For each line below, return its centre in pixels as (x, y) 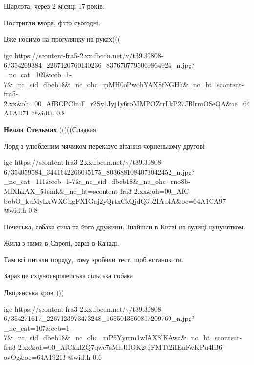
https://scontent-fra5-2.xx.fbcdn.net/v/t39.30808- (89, 55)
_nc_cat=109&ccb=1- (38, 74)
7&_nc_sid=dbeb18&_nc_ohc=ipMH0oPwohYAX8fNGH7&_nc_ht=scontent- (124, 84)
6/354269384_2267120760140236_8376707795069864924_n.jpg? (99, 65)
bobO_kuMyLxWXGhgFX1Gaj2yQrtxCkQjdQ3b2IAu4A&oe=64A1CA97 (115, 200)
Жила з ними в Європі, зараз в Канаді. (62, 243)
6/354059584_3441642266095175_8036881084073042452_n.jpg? (99, 171)
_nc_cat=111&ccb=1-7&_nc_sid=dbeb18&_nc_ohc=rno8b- (97, 181)
